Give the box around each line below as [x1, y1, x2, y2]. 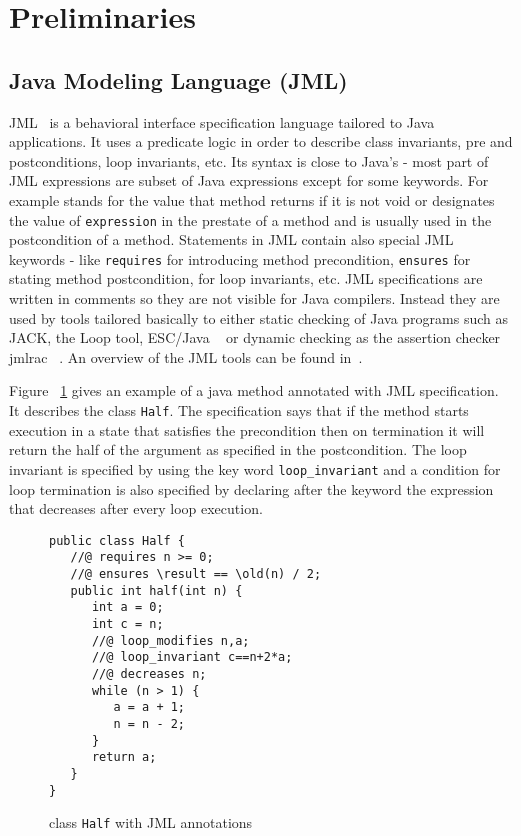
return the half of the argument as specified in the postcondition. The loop [9, 439, 467, 460]
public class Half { [49, 533, 186, 548]
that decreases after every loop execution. [9, 498, 263, 519]
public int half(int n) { [70, 583, 243, 598]
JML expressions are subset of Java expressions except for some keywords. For [9, 170, 489, 191]
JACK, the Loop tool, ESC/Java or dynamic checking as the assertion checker [9, 327, 501, 348]
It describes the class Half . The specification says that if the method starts [9, 400, 469, 421]
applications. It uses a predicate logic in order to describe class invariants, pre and [9, 131, 513, 152]
